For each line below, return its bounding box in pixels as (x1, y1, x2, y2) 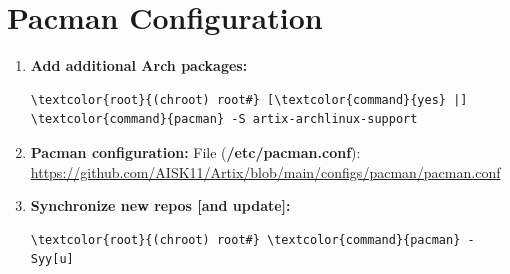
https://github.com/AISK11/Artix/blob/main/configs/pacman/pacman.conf (30, 161, 501, 182)
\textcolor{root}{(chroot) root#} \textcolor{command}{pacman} (30, 232, 461, 247)
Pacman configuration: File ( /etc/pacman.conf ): (30, 141, 361, 162)
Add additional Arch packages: (30, 55, 248, 76)
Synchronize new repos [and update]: (30, 195, 291, 216)
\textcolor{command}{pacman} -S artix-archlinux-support (30, 112, 418, 127)
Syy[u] (30, 252, 74, 267)
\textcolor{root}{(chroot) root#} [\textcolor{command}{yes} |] (30, 92, 468, 107)
